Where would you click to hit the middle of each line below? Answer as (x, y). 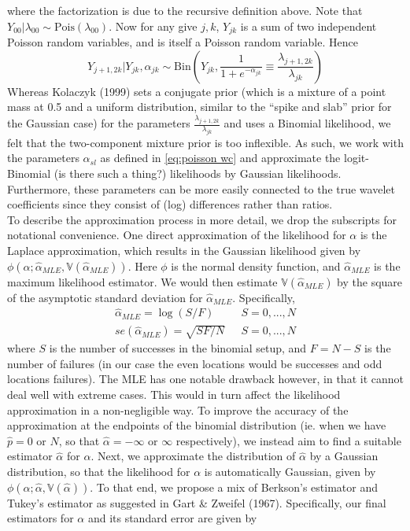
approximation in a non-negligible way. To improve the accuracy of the (178, 409)
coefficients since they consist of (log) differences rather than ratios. (170, 204)
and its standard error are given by (172, 518)
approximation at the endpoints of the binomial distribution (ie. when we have (197, 425)
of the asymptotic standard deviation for (105, 297)
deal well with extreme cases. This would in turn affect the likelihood (174, 395)
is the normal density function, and (256, 265)
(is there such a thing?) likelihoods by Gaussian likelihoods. (198, 173)
